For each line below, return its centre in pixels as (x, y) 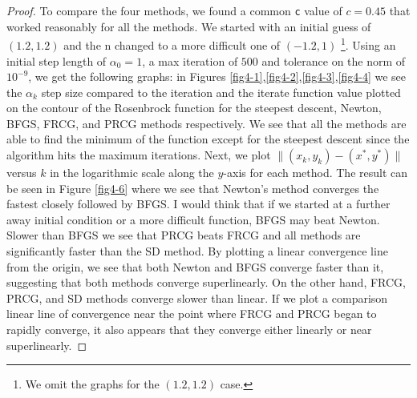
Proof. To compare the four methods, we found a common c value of (174, 10)
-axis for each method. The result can (316, 173)
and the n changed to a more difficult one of (172, 44)
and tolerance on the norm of (334, 60)
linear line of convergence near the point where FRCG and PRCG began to (192, 314)
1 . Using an (368, 44)
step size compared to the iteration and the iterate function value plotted (221, 92)
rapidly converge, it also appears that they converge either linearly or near (189, 329)
